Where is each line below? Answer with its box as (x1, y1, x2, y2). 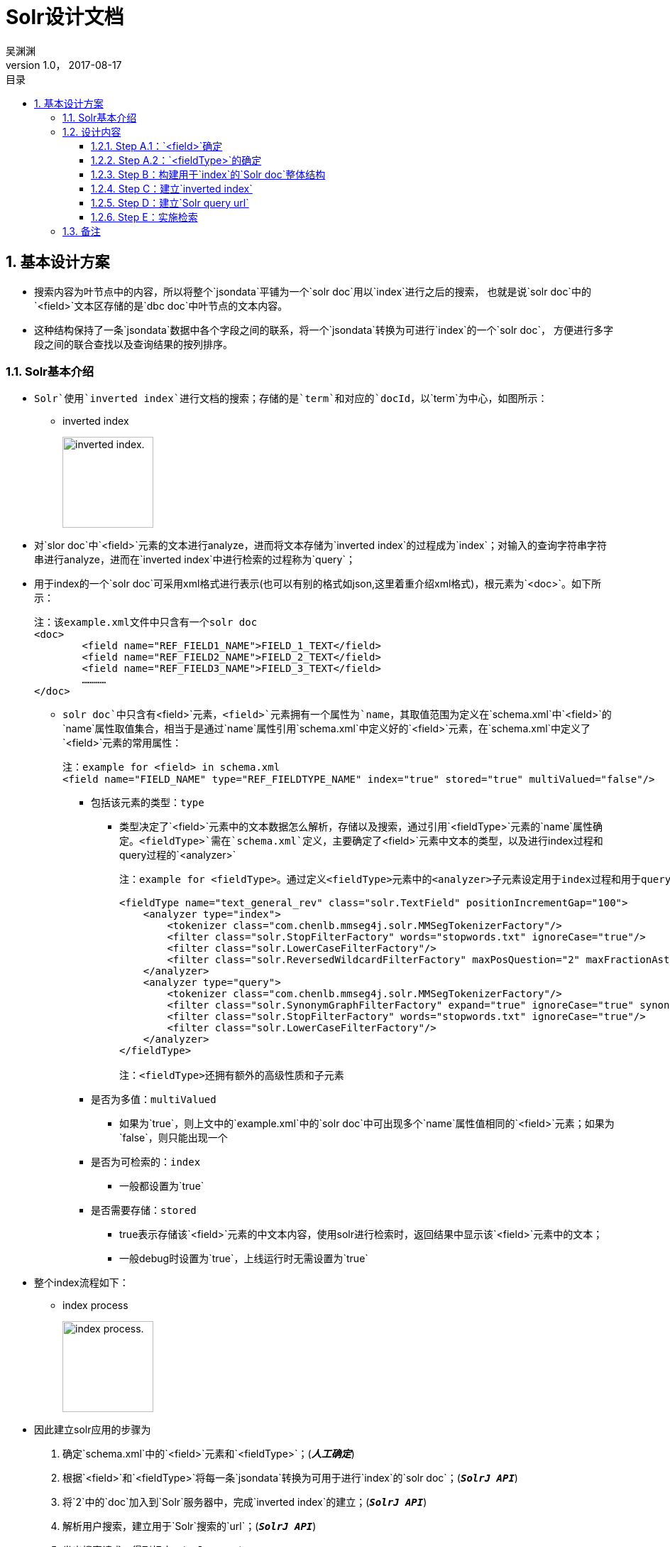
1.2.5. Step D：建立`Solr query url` (91, 196, 249, 209)
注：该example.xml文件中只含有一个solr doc (34, 617, 258, 629)
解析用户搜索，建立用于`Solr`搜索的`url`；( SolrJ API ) (62, 1520, 317, 1533)
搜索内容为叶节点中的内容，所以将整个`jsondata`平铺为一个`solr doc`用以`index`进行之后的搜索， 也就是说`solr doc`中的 (34, 285, 591, 298)
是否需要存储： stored (91, 1204, 197, 1217)
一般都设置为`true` (119, 1180, 204, 1193)
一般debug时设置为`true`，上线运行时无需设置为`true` (119, 1252, 368, 1265)
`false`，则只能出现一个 (119, 1131, 228, 1144)
